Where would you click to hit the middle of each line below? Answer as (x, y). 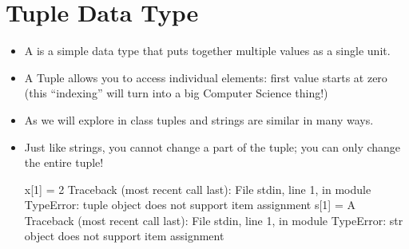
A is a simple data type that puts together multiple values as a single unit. (207, 51)
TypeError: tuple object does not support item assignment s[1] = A (190, 205)
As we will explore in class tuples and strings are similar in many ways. (199, 119)
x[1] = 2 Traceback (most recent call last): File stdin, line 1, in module (198, 189)
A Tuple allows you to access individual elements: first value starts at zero (206, 77)
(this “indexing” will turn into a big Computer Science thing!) (176, 93)
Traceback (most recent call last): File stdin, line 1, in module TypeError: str (214, 220)
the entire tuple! (64, 162)
